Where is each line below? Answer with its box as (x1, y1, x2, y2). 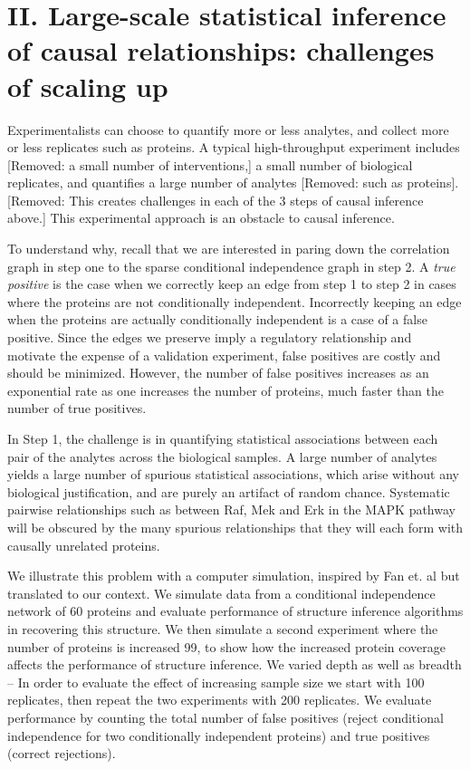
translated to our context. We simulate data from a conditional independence (7, 583, 436, 602)
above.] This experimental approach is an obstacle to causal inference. (7, 208, 395, 227)
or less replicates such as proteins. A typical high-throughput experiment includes (7, 138, 460, 157)
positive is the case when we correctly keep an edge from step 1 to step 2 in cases (7, 274, 456, 293)
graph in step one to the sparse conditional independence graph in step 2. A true (7, 256, 456, 275)
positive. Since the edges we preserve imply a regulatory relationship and (7, 328, 412, 347)
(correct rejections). (7, 744, 116, 763)
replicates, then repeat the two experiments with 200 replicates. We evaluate (7, 690, 432, 709)
